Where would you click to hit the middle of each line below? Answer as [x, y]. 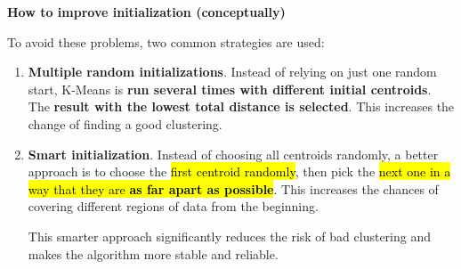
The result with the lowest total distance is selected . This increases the [241, 106]
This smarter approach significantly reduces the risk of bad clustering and [230, 236]
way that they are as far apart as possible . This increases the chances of [233, 188]
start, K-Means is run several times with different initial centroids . [230, 89]
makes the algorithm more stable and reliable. [153, 253]
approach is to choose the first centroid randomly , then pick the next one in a [239, 171]
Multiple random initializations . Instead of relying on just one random [232, 72]
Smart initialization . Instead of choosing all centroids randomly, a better [233, 154]
